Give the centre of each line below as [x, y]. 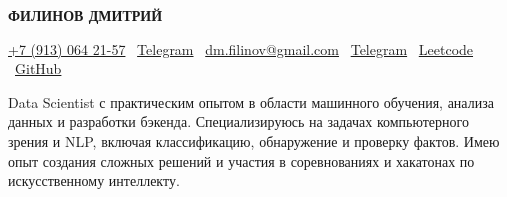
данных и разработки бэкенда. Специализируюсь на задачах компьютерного [238, 121]
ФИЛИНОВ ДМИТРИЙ [85, 15]
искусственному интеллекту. [94, 180]
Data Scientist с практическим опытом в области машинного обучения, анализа [251, 101]
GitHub [38, 68]
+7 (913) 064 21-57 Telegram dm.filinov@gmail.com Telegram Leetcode [241, 48]
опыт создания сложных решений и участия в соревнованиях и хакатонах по [241, 160]
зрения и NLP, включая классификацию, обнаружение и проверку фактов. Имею [254, 140]
